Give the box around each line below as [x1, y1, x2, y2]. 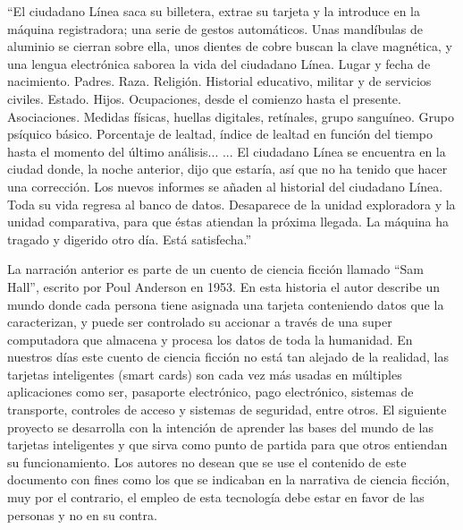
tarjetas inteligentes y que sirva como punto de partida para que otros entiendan [7, 435, 448, 454]
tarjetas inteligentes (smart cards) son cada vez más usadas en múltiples [7, 364, 402, 383]
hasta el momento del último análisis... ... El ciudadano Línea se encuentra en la [7, 141, 446, 160]
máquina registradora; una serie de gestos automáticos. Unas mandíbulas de [7, 19, 424, 38]
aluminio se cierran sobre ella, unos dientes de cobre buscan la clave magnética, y [7, 37, 452, 56]
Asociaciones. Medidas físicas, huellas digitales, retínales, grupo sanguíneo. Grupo [7, 107, 454, 125]
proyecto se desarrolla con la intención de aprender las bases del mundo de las [7, 417, 434, 436]
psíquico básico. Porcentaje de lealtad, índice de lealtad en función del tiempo [7, 124, 434, 143]
